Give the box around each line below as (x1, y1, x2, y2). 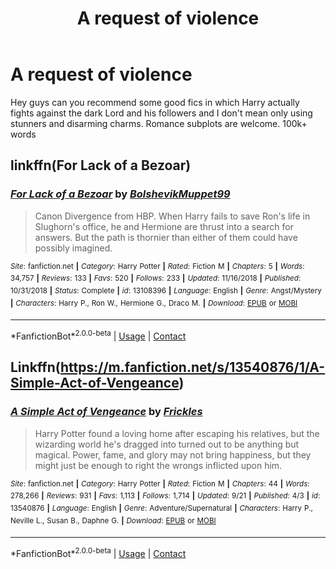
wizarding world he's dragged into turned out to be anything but (34, 438, 300, 450)
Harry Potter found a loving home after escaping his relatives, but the (34, 427, 320, 439)
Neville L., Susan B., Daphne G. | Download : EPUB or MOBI (10, 515, 217, 526)
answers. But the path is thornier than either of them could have (34, 231, 298, 243)
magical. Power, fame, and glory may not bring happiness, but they (34, 448, 312, 461)
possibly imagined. (34, 242, 113, 254)
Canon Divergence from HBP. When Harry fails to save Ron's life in (34, 210, 311, 222)
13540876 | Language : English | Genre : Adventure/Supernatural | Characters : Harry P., (10, 503, 313, 513)
